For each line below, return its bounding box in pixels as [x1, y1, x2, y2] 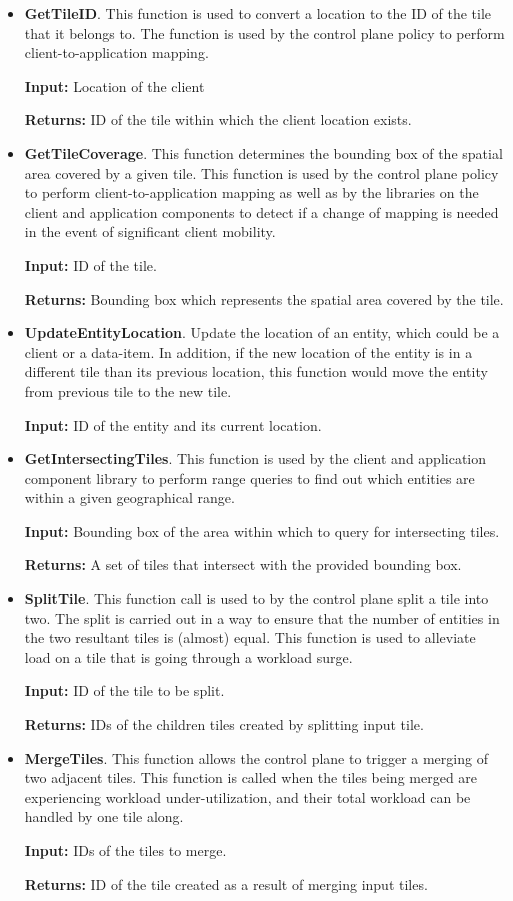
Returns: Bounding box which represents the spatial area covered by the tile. [24, 288, 504, 309]
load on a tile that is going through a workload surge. [24, 646, 353, 667]
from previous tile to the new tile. [24, 380, 232, 401]
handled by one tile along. [24, 806, 184, 827]
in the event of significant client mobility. [24, 221, 276, 242]
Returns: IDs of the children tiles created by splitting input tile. [24, 714, 424, 735]
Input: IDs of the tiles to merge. [24, 840, 227, 860]
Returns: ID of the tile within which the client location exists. [24, 109, 412, 130]
